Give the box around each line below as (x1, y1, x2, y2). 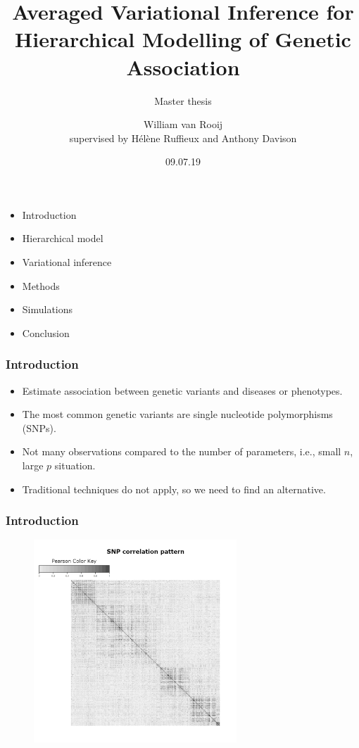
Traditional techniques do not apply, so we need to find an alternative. (22, 481, 326, 496)
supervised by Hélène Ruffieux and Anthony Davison (69, 130, 297, 145)
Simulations (22, 302, 73, 317)
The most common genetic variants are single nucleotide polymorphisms (22, 407, 333, 421)
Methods (22, 278, 60, 293)
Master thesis (154, 93, 212, 108)
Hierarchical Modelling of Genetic (15, 25, 351, 53)
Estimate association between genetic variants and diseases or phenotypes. (22, 383, 343, 398)
